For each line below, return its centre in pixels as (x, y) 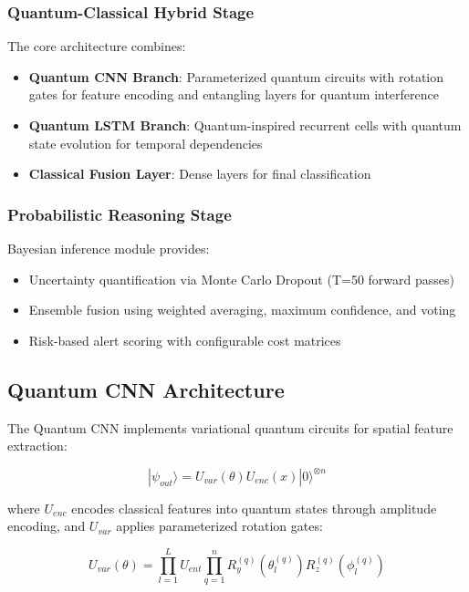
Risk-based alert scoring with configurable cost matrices (185, 340)
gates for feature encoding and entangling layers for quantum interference (234, 94)
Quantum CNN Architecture (146, 389)
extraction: (37, 446)
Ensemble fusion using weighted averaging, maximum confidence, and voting (242, 310)
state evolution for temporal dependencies (146, 143)
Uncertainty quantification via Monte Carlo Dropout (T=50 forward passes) (241, 279)
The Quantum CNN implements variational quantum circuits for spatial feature (230, 427)
